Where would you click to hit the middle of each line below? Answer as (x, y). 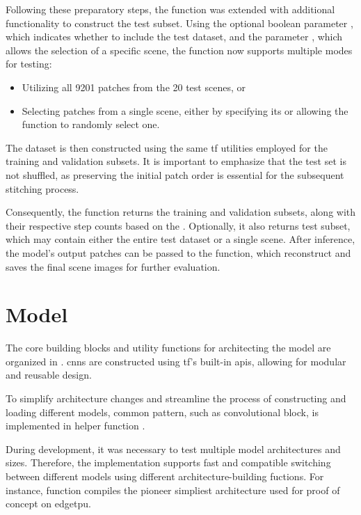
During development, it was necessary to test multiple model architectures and (173, 449)
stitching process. (42, 188)
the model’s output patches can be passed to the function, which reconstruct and (178, 252)
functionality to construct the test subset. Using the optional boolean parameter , (179, 23)
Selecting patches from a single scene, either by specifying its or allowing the (185, 110)
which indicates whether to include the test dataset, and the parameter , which (174, 37)
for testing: (29, 64)
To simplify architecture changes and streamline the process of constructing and (176, 398)
